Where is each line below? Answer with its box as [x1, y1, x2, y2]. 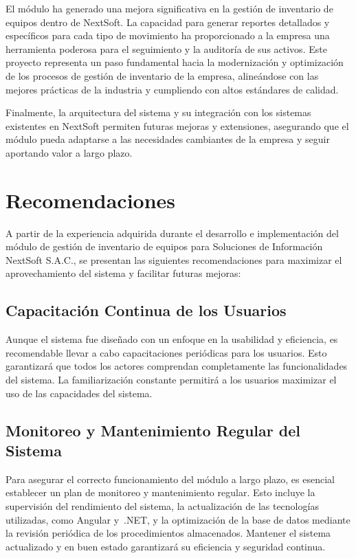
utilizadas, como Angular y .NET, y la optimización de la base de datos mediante [5, 512, 351, 526]
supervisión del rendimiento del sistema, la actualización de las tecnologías [5, 498, 319, 513]
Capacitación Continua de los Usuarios [5, 300, 287, 321]
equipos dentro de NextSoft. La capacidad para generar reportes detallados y [5, 14, 330, 29]
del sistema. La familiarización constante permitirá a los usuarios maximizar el [5, 372, 337, 387]
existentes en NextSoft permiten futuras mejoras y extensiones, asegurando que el [5, 118, 349, 133]
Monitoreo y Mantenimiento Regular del [5, 419, 300, 440]
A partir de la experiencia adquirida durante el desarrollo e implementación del [5, 225, 339, 240]
